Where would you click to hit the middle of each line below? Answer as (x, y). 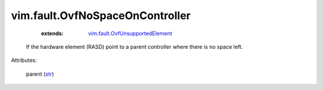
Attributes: (24, 60)
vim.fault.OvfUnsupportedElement (130, 33)
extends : (52, 33)
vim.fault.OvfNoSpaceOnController (101, 15)
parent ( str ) (40, 74)
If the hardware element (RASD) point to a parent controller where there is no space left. (135, 46)
